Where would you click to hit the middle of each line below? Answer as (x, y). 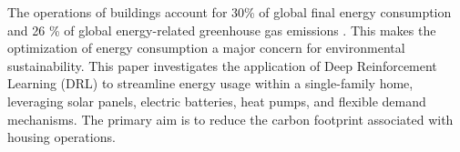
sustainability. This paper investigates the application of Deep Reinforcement (222, 65)
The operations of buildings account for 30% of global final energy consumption (230, 12)
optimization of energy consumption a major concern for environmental (206, 48)
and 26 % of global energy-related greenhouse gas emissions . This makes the (222, 30)
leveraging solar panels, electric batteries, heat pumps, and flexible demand (217, 101)
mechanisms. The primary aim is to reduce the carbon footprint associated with (230, 119)
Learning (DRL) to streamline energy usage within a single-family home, (210, 83)
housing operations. (61, 137)
